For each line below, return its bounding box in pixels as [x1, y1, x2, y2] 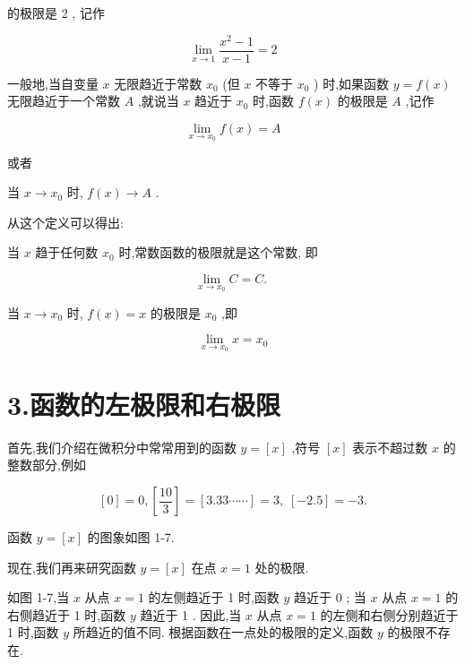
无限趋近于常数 [114, 73, 202, 92]
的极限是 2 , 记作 [7, 4, 105, 22]
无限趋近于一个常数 [7, 91, 120, 110]
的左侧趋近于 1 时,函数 [148, 588, 280, 607]
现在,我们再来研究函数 [7, 557, 136, 576]
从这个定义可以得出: [7, 212, 124, 231]
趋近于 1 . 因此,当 [140, 605, 242, 624]
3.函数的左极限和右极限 [7, 385, 281, 422]
